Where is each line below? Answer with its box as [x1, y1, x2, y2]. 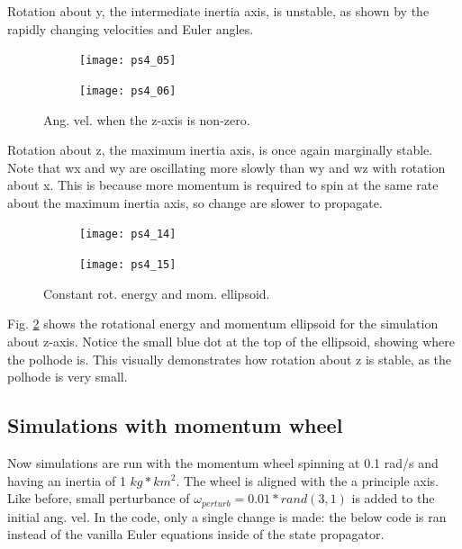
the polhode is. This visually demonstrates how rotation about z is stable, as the [7, 349, 452, 368]
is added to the [351, 489, 435, 508]
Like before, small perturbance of [7, 489, 190, 508]
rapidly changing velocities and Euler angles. [7, 19, 254, 38]
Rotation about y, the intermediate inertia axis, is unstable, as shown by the [7, 2, 430, 20]
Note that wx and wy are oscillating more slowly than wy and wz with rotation [7, 157, 446, 176]
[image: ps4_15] [79, 258, 177, 272]
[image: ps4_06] [79, 84, 177, 97]
